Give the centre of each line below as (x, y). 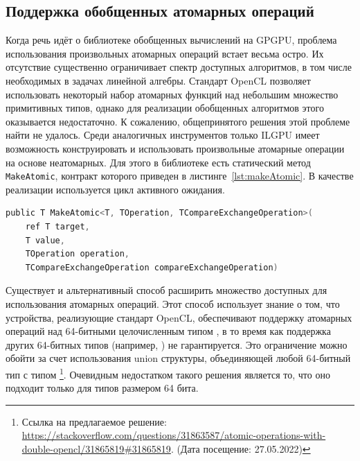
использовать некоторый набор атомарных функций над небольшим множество (172, 94)
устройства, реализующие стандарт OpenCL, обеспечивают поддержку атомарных (179, 317)
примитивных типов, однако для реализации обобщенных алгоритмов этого (165, 108)
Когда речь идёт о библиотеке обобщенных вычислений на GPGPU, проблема (171, 40)
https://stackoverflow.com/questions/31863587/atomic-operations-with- (174, 435)
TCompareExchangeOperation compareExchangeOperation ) (152, 267)
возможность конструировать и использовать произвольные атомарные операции (175, 148)
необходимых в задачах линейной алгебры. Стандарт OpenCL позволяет (158, 80)
